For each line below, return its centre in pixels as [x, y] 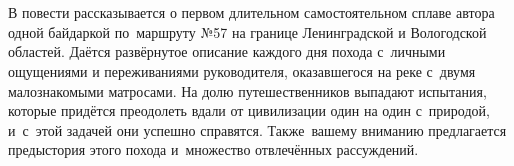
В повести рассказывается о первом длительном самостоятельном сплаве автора [251, 12]
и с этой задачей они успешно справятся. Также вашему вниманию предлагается [257, 129]
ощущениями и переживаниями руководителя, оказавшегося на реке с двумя [242, 70]
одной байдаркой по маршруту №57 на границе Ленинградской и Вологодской [247, 31]
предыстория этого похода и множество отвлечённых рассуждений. [213, 149]
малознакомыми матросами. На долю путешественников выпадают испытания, [247, 90]
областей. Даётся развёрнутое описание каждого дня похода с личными [227, 51]
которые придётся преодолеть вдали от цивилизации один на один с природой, [249, 110]
